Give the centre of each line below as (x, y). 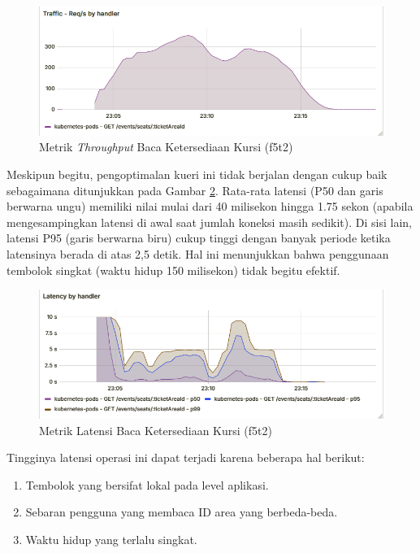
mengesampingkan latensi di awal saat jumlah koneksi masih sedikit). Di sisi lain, (209, 222)
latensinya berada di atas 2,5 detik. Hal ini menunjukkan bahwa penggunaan (198, 254)
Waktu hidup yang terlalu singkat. (111, 540)
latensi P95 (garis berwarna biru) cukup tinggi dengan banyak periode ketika (199, 238)
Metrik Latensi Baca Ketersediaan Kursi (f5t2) (156, 430)
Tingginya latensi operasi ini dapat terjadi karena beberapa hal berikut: (186, 457)
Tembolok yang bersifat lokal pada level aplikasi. (147, 484)
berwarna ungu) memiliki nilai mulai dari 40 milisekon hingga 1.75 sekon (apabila (210, 206)
